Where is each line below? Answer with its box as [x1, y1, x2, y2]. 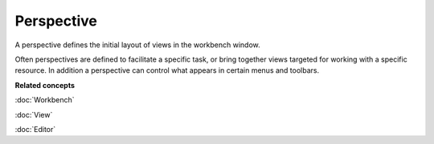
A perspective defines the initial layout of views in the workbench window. [14, 40, 260, 50]
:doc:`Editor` [14, 124, 56, 134]
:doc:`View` [14, 110, 53, 119]
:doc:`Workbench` [14, 95, 76, 105]
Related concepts [14, 80, 76, 90]
